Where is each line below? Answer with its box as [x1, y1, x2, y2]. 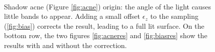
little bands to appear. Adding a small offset [4, 11, 140, 21]
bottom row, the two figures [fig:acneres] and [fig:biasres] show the [4, 30, 207, 41]
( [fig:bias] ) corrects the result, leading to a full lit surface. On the [4, 20, 204, 31]
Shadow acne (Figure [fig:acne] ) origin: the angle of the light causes [4, 1, 211, 11]
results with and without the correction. [4, 40, 127, 50]
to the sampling [150, 11, 199, 21]
